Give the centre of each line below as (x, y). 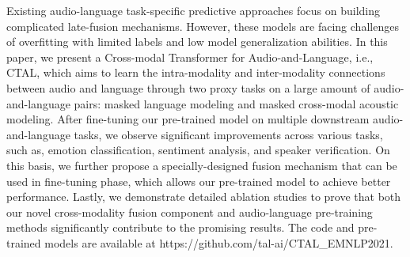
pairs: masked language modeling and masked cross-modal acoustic (236, 103)
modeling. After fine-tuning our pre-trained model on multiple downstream (188, 119)
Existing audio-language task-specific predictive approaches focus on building (194, 10)
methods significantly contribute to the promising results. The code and (180, 227)
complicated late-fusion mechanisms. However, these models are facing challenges (203, 26)
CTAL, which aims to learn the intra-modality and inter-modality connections (196, 72)
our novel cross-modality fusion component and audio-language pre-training (190, 212)
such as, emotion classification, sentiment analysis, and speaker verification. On (198, 150)
